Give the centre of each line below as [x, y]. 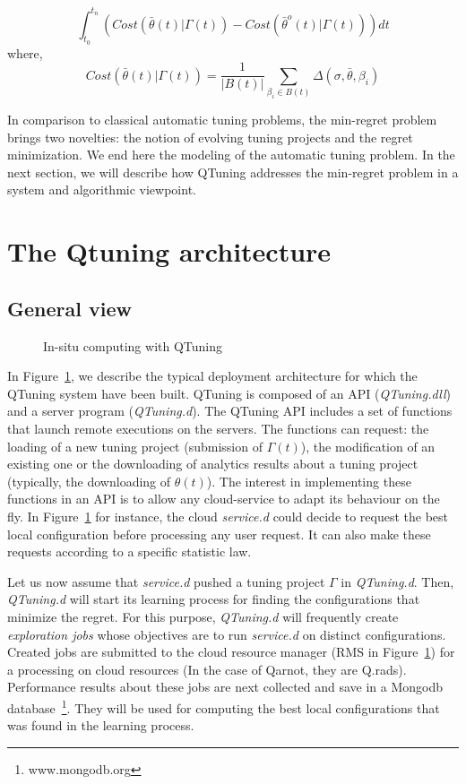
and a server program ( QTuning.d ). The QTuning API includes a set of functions [230, 411]
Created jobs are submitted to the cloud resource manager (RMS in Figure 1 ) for [231, 652]
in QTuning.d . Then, [397, 581]
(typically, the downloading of [89, 481]
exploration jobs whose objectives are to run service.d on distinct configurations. [227, 634]
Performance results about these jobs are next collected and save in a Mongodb [225, 687]
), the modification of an [368, 446]
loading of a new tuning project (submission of [135, 446]
